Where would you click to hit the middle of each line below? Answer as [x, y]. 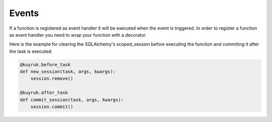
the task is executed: [31, 51]
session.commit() [52, 107]
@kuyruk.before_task [45, 65]
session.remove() [52, 79]
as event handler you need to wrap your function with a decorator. [78, 35]
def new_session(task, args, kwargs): [68, 72]
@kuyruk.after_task [44, 93]
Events [24, 13]
